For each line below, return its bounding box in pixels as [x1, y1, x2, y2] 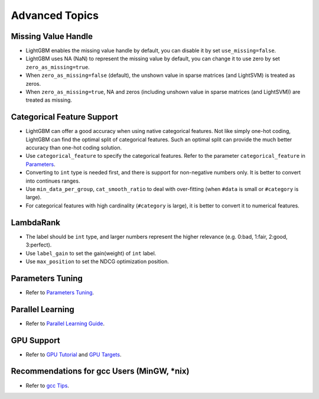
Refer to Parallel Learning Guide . [25, 320, 105, 327]
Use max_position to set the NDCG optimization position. [25, 258, 170, 265]
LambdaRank [11, 218, 61, 228]
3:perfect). [25, 241, 52, 248]
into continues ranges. [25, 177, 80, 184]
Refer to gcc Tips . [25, 382, 69, 389]
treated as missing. [25, 96, 72, 103]
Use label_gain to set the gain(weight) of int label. [25, 249, 157, 257]
